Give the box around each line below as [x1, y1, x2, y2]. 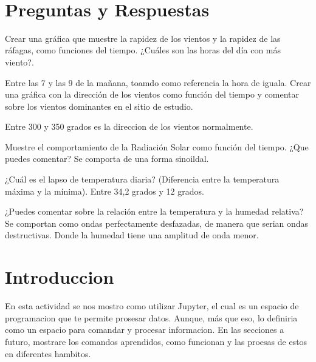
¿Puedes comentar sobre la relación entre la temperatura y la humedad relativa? [5, 205, 304, 218]
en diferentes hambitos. [5, 347, 91, 360]
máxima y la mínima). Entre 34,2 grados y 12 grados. [5, 184, 204, 197]
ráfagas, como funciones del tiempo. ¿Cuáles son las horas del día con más [5, 44, 281, 56]
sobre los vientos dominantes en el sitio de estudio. [5, 99, 193, 112]
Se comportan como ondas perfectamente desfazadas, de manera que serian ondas [5, 216, 309, 229]
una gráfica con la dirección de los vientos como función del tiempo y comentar [5, 88, 300, 101]
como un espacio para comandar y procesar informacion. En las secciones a [5, 323, 284, 336]
